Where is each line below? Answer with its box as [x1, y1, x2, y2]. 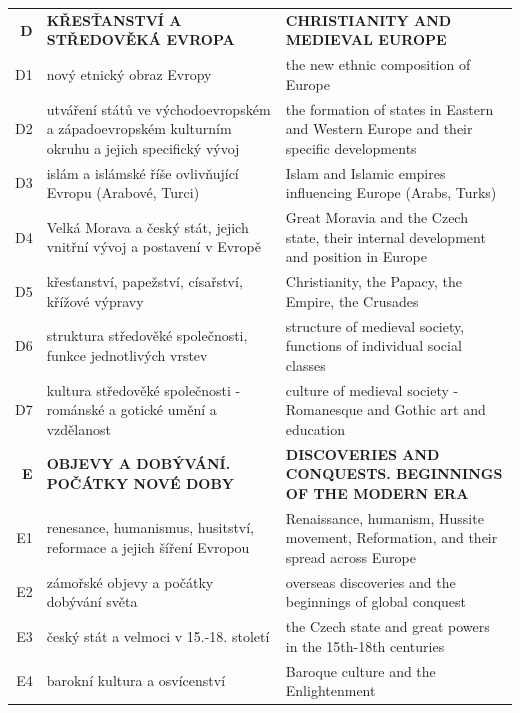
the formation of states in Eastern [285, 98, 494, 119]
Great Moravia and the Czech [285, 207, 468, 228]
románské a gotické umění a [46, 399, 217, 420]
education [285, 418, 345, 439]
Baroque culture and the [285, 660, 436, 681]
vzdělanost [46, 418, 111, 439]
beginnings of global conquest [285, 591, 467, 612]
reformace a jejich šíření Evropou [46, 537, 250, 558]
